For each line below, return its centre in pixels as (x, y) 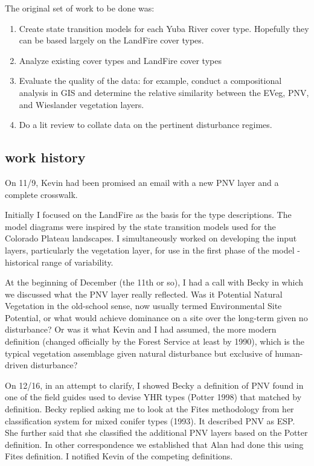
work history (45, 157)
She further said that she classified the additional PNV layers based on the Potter (156, 432)
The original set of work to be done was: (80, 8)
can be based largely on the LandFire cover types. (111, 40)
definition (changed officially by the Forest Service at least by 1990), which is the (155, 341)
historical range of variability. (59, 262)
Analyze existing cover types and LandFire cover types (120, 60)
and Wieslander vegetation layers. (82, 104)
